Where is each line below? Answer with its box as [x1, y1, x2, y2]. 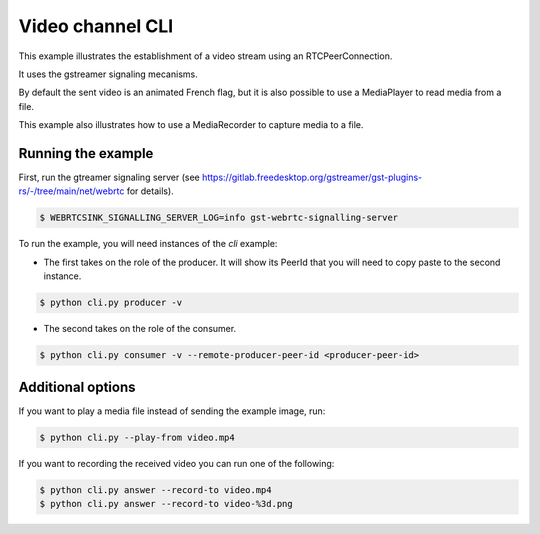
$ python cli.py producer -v [39, 297, 183, 309]
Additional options [18, 378, 136, 395]
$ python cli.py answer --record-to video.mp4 [39, 484, 272, 495]
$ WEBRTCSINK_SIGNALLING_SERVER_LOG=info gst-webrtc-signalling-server [39, 212, 399, 224]
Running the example [18, 145, 154, 162]
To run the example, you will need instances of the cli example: [18, 238, 278, 250]
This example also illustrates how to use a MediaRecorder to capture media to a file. [18, 119, 364, 131]
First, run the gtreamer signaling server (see [18, 171, 200, 184]
